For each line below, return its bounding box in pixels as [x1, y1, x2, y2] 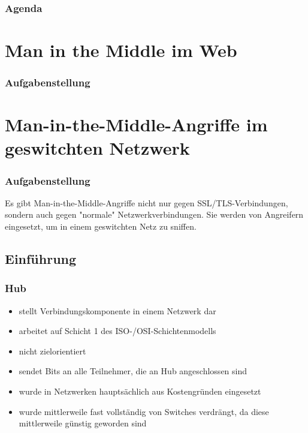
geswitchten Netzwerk [5, 136, 190, 160]
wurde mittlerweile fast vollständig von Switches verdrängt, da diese [19, 405, 269, 417]
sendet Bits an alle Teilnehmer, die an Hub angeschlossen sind [19, 365, 247, 377]
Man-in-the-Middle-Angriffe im [5, 112, 268, 137]
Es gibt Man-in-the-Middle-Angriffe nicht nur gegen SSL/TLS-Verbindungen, [5, 196, 288, 209]
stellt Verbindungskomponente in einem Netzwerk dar [19, 304, 216, 317]
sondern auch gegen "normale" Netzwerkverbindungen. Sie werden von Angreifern [5, 208, 304, 221]
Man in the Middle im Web [5, 38, 237, 62]
